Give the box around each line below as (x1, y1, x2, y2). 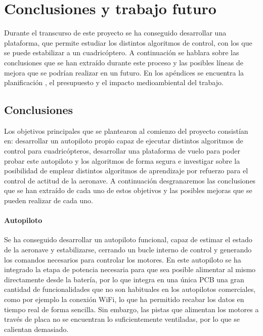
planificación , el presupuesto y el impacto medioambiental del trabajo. (4, 77, 224, 88)
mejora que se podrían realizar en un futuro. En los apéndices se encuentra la (4, 67, 244, 78)
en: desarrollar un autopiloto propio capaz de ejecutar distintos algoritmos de (4, 135, 243, 146)
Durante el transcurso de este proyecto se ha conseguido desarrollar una (4, 27, 227, 38)
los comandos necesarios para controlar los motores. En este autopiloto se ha (4, 254, 241, 265)
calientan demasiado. (4, 323, 69, 334)
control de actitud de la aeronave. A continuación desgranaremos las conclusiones (4, 175, 256, 185)
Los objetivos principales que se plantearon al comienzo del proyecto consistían (4, 125, 248, 136)
